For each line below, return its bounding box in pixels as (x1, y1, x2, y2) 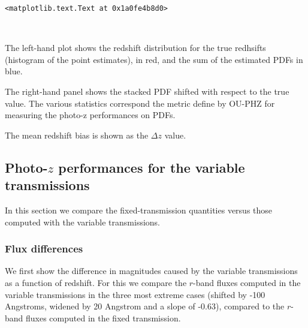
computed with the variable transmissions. (5, 215, 160, 228)
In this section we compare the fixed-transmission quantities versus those (5, 204, 273, 216)
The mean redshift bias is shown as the (5, 128, 149, 141)
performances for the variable (58, 158, 245, 176)
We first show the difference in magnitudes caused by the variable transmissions (5, 264, 298, 277)
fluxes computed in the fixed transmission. (26, 311, 181, 324)
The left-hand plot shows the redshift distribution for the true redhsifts (5, 41, 266, 54)
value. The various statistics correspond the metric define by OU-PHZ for (5, 97, 275, 109)
